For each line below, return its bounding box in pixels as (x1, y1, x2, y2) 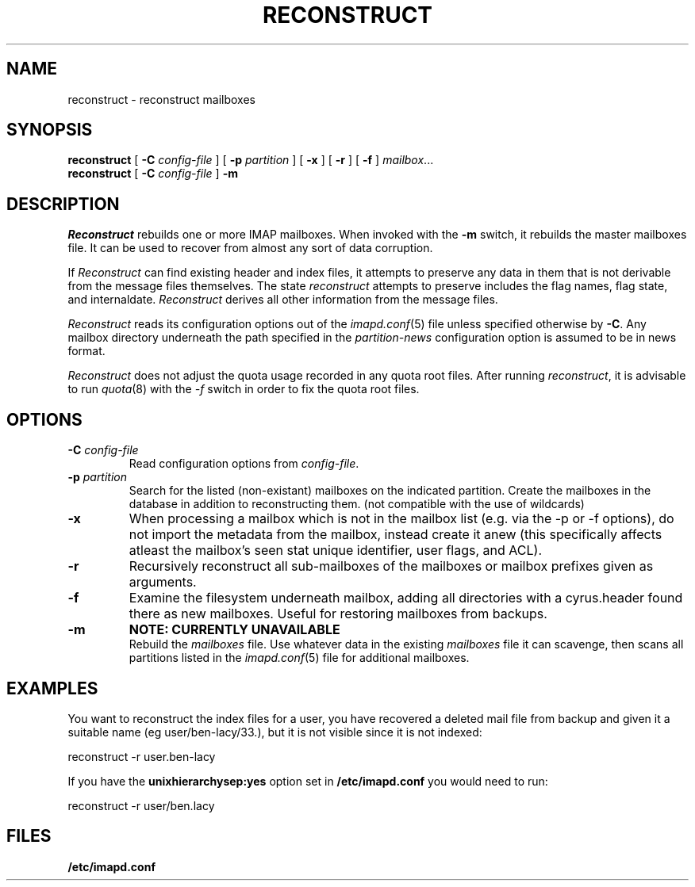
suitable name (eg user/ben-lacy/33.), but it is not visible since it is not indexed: (67, 725, 482, 739)
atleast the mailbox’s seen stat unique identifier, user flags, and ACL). (129, 542, 542, 559)
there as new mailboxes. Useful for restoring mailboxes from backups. (129, 606, 547, 622)
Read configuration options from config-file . (129, 457, 359, 471)
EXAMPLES (6, 678, 98, 698)
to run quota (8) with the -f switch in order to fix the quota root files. (67, 382, 420, 396)
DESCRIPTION (6, 193, 120, 214)
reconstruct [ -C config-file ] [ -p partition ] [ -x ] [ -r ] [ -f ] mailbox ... (67, 153, 434, 167)
